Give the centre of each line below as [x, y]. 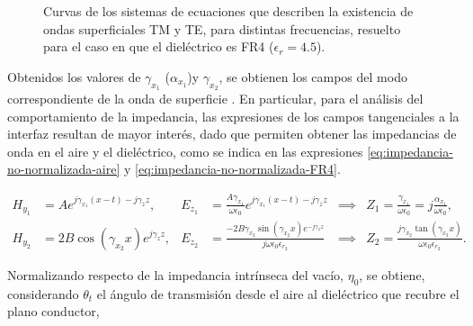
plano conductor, [54, 311]
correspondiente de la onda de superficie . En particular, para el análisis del [215, 98]
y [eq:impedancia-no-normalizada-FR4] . [232, 169]
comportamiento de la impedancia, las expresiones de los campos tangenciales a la [233, 116]
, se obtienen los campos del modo [313, 76]
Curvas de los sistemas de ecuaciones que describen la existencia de [228, 11]
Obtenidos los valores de [74, 76]
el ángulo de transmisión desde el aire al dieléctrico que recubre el [278, 293]
